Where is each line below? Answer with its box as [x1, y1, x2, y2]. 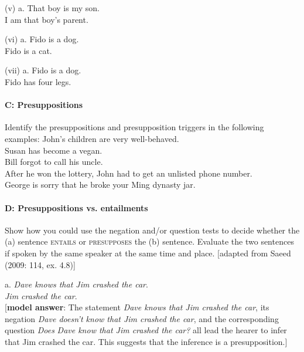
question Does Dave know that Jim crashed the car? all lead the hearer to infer [5, 324, 287, 336]
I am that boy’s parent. [5, 13, 88, 25]
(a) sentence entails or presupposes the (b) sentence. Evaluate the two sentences [5, 235, 294, 248]
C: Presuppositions [5, 99, 83, 111]
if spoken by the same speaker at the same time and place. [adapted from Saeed [5, 246, 291, 259]
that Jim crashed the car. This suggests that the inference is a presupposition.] [5, 336, 288, 348]
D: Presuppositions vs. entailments [5, 201, 148, 214]
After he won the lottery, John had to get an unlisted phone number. [5, 167, 252, 179]
